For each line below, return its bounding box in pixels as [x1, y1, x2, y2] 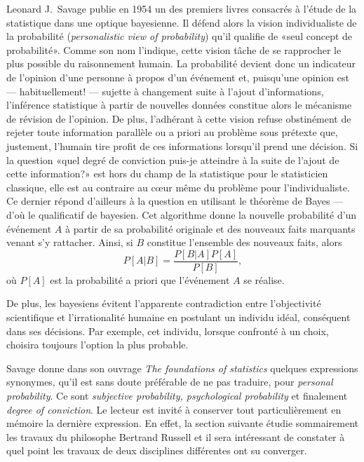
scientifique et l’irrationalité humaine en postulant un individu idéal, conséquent [6, 309, 351, 324]
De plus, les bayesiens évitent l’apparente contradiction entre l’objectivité [6, 296, 321, 311]
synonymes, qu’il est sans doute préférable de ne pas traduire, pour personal [6, 374, 333, 389]
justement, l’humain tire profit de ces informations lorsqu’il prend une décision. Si [6, 138, 358, 153]
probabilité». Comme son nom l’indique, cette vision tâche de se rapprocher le [6, 42, 342, 57]
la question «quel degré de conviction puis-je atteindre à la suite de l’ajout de [6, 152, 339, 167]
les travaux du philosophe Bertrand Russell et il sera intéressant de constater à [6, 429, 345, 444]
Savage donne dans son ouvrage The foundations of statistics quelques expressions [6, 360, 358, 375]
